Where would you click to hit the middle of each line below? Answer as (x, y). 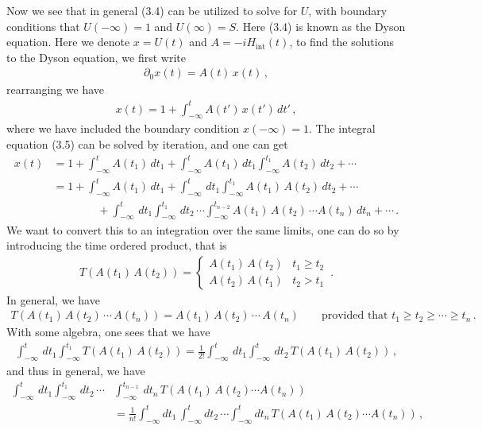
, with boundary (348, 10)
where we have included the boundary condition (123, 128)
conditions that (43, 26)
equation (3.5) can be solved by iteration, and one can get (147, 143)
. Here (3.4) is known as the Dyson (321, 26)
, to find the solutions (341, 42)
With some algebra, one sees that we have (108, 332)
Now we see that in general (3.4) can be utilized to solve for (152, 10)
